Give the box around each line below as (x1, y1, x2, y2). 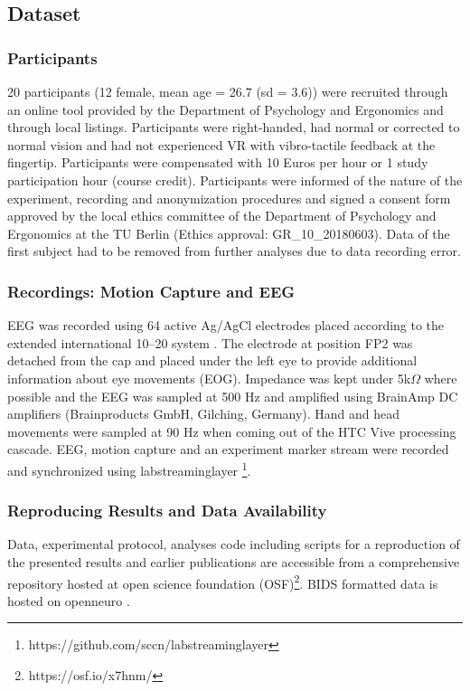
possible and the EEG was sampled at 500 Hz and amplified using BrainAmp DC (7, 386, 458, 405)
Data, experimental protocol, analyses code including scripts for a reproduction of (7, 535, 460, 554)
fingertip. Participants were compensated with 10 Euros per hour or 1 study (7, 153, 428, 172)
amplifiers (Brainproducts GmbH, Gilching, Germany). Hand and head (7, 404, 400, 423)
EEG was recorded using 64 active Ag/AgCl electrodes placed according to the (7, 316, 445, 335)
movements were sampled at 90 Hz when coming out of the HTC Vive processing (7, 421, 456, 440)
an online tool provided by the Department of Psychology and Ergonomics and (7, 99, 444, 118)
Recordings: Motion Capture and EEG (7, 279, 296, 302)
